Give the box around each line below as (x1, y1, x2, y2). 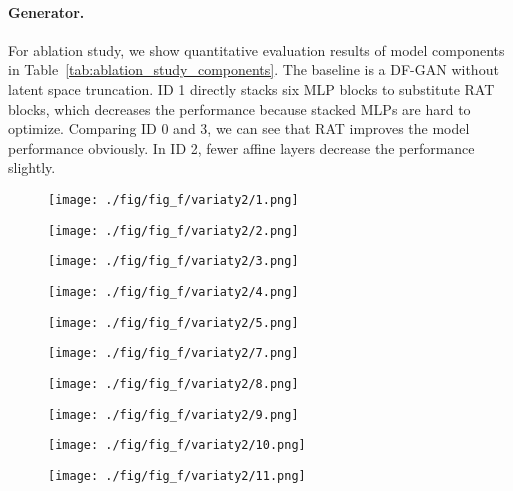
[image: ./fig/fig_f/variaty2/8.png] (48, 376, 299, 391)
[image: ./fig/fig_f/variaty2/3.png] (48, 254, 299, 269)
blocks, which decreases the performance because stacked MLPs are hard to (8, 98, 471, 119)
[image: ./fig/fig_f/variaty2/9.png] (48, 407, 299, 422)
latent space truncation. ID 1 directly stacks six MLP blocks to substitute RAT (8, 78, 495, 99)
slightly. (8, 157, 56, 178)
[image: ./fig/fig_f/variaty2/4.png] (48, 284, 299, 299)
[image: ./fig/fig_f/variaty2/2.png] (48, 223, 299, 238)
